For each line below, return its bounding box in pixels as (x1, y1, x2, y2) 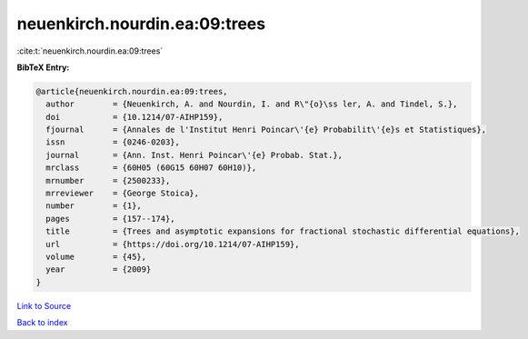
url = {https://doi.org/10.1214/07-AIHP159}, (45, 239, 300, 249)
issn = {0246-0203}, (45, 137, 181, 147)
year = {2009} (45, 264, 152, 274)
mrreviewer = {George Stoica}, (45, 188, 200, 199)
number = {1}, (45, 201, 143, 211)
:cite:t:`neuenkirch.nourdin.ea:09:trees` (16, 45, 164, 56)
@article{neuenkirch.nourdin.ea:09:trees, (35, 86, 228, 96)
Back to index (16, 317, 68, 328)
